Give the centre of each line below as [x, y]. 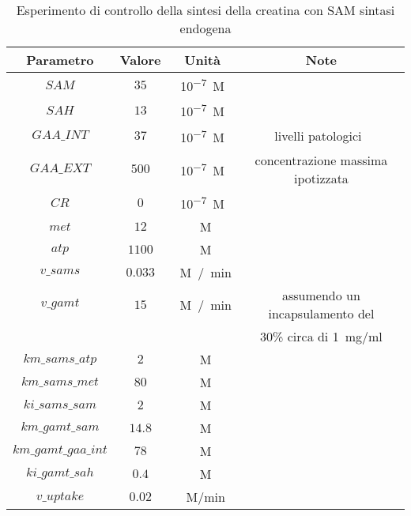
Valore [140, 60]
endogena [205, 28]
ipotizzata [321, 178]
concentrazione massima [321, 160]
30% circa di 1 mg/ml [321, 337]
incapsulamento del [321, 314]
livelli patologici [318, 136]
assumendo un [321, 296]
